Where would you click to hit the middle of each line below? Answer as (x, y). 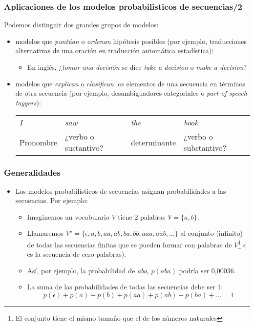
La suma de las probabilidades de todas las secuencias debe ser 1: (125, 287)
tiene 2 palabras (142, 216)
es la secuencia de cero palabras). (77, 254)
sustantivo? (84, 148)
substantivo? (205, 148)
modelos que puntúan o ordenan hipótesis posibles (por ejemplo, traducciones (131, 41)
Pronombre (38, 142)
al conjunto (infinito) (212, 233)
